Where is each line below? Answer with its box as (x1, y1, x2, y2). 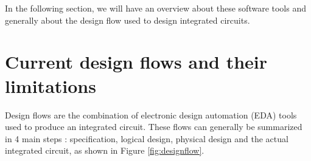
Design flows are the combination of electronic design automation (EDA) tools (5, 108, 297, 121)
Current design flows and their (5, 49, 268, 74)
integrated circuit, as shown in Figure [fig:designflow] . (5, 144, 204, 157)
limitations (5, 73, 96, 98)
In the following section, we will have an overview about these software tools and (5, 2, 307, 14)
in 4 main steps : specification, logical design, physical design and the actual (5, 132, 288, 145)
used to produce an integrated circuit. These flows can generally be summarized (5, 120, 302, 133)
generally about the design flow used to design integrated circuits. (5, 13, 250, 26)
